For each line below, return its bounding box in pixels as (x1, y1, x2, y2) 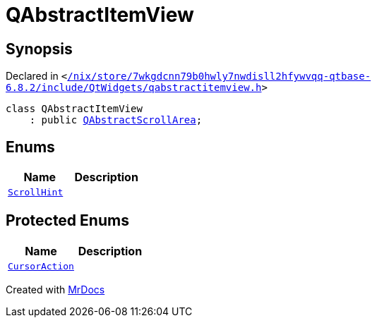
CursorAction (8, 260, 74, 272)
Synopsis (6, 39, 73, 58)
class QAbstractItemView (6, 103, 143, 115)
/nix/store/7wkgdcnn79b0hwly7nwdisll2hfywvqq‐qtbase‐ (67, 71, 371, 83)
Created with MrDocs (6, 283, 105, 295)
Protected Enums (6, 212, 129, 230)
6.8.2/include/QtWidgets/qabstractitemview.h (6, 82, 262, 94)
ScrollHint (8, 187, 64, 198)
